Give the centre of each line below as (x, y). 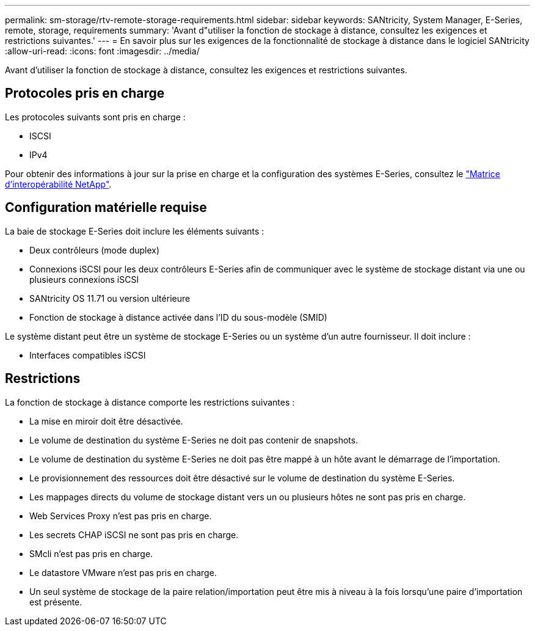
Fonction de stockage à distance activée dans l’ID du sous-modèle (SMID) (178, 317)
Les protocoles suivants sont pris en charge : (95, 117)
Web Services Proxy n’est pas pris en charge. (121, 516)
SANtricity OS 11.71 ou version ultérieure (110, 298)
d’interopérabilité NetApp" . (58, 184)
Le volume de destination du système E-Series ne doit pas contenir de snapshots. (194, 440)
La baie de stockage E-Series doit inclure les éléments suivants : (135, 231)
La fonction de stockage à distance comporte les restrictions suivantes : (150, 402)
